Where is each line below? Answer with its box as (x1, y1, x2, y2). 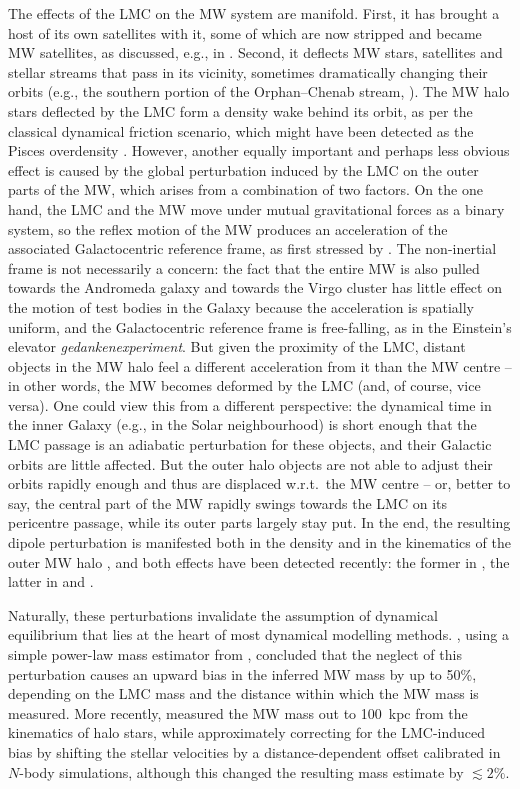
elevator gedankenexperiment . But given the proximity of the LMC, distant (8, 336, 466, 357)
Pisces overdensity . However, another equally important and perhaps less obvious (8, 140, 510, 161)
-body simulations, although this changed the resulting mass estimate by (19, 761, 464, 782)
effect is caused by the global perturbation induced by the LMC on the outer (8, 159, 479, 180)
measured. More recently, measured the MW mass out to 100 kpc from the (8, 702, 468, 723)
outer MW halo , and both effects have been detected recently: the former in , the (8, 551, 510, 572)
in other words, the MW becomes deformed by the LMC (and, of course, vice (8, 375, 481, 396)
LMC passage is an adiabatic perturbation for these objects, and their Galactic (8, 434, 492, 455)
